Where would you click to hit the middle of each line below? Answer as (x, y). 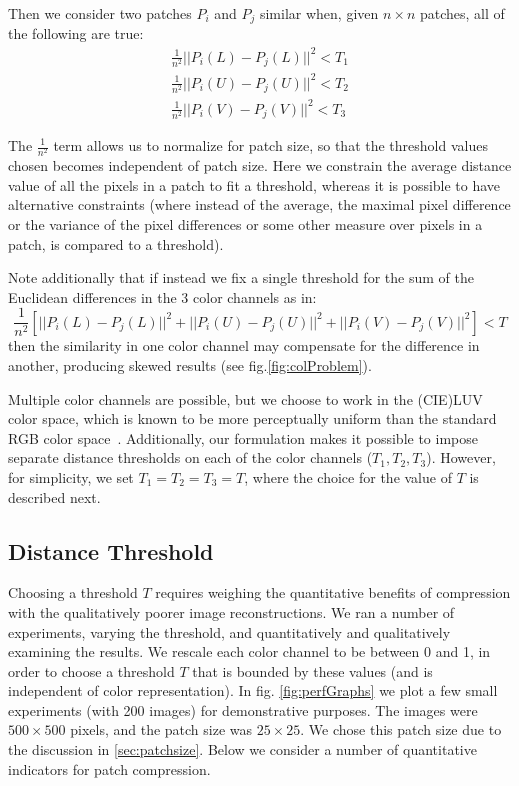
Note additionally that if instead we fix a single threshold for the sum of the (241, 277)
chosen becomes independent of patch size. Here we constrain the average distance (260, 165)
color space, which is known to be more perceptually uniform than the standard (252, 418)
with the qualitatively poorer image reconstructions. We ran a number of (231, 611)
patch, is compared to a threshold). (116, 243)
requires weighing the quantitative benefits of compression (333, 592)
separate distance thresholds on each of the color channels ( (190, 457)
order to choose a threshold (91, 670)
